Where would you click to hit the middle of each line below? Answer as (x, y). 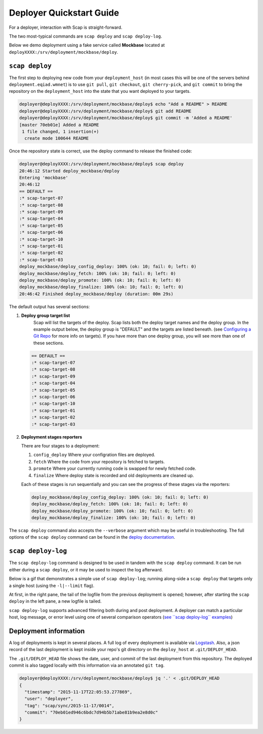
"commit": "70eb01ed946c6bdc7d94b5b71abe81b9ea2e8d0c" (91, 713)
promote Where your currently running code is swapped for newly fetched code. (115, 468)
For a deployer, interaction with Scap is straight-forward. (66, 27)
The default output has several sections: (49, 306)
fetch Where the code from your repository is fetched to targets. (99, 461)
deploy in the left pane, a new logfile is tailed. (55, 601)
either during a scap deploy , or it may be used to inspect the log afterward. (86, 569)
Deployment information (47, 631)
